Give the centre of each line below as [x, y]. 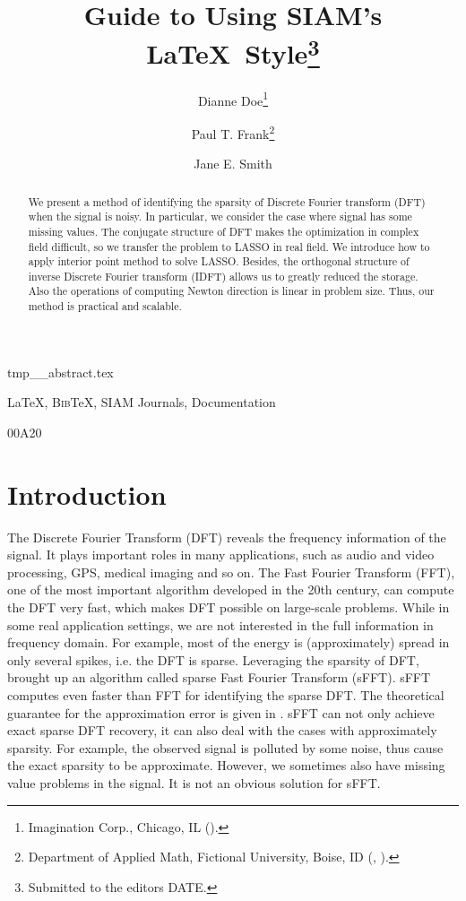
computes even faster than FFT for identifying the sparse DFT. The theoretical [226, 695]
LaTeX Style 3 [233, 52]
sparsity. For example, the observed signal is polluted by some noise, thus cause [225, 747]
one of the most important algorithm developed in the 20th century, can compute [231, 589]
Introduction [87, 494]
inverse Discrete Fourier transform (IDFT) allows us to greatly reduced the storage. [223, 276]
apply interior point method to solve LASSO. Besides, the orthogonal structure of [219, 261]
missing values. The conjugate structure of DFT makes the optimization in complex [224, 231]
